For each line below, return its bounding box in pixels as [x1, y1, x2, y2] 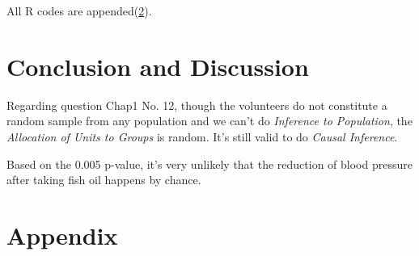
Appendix [6, 218, 118, 251]
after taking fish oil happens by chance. [6, 171, 201, 188]
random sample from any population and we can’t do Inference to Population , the [6, 112, 413, 129]
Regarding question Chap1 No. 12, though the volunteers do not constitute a [6, 96, 387, 113]
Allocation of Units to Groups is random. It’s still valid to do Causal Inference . [6, 128, 398, 145]
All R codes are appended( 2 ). [6, 2, 152, 19]
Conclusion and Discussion [6, 49, 309, 82]
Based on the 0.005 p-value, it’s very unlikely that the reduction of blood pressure [6, 155, 413, 172]
